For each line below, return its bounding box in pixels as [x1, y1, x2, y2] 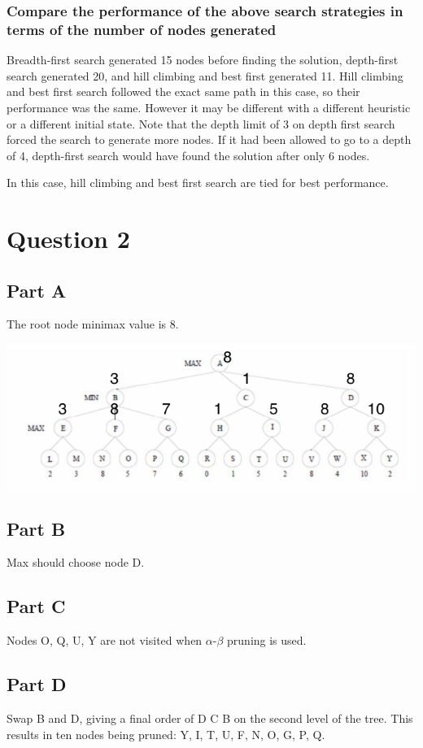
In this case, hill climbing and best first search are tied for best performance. [7, 174, 389, 191]
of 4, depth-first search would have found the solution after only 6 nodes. [7, 146, 370, 163]
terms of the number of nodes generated [7, 19, 277, 39]
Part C [7, 594, 66, 619]
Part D [7, 672, 67, 697]
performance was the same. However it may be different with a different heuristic [7, 98, 411, 115]
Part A [7, 277, 67, 302]
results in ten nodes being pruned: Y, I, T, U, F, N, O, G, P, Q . [7, 725, 325, 742]
